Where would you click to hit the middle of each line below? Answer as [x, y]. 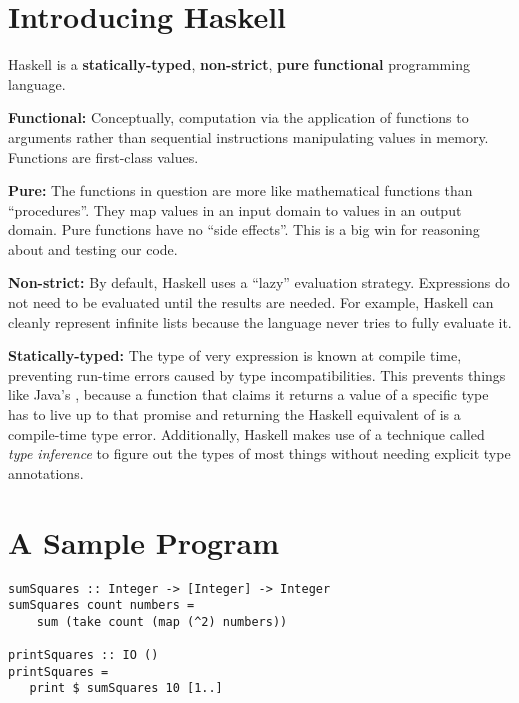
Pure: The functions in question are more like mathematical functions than [240, 190]
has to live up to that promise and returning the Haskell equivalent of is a [234, 414]
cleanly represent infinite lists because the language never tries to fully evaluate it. [260, 321]
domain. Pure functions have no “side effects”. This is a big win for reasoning [244, 229]
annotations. [46, 472]
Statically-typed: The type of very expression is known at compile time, [235, 355]
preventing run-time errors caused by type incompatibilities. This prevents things [257, 374]
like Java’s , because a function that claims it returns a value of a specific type [248, 394]
